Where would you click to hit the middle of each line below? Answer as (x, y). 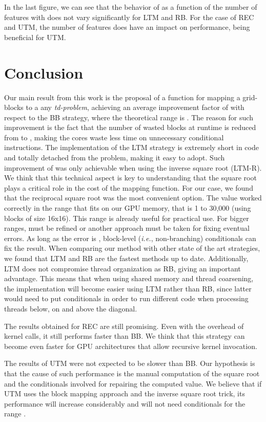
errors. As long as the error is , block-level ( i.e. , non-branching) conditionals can (130, 238)
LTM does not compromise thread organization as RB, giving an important (122, 268)
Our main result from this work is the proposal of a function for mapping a (122, 97)
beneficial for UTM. (35, 37)
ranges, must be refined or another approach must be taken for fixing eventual (127, 228)
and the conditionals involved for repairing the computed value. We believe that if (133, 383)
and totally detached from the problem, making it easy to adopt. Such (115, 158)
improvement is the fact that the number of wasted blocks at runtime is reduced (130, 127)
